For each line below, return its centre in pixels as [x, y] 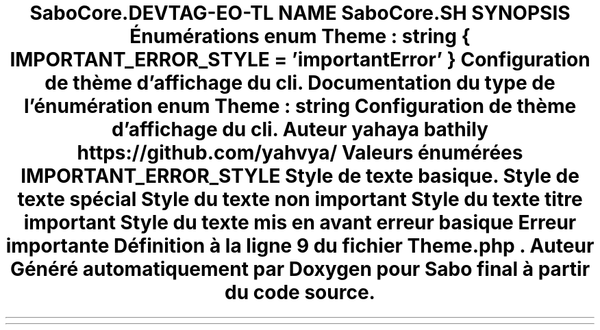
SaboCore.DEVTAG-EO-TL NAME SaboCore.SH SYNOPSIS [300, 13]
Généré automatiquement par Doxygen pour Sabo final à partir [300, 269]
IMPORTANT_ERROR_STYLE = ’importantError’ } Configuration [300, 60]
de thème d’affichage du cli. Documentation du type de [300, 83]
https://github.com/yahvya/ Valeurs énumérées [300, 153]
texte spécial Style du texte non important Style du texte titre [300, 199]
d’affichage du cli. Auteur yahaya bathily [300, 129]
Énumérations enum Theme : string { [300, 36]
